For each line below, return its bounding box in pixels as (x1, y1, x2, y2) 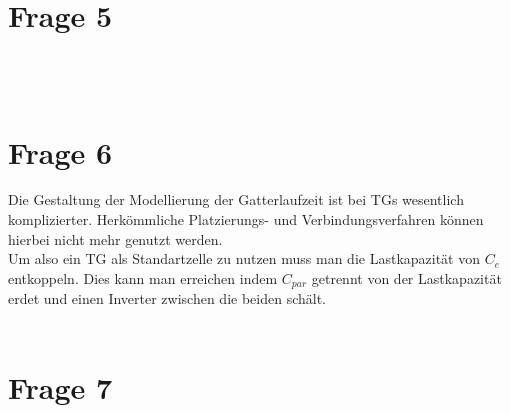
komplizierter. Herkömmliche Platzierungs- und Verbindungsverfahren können (8, 209, 484, 230)
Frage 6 (8, 131, 113, 172)
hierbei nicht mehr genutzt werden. (8, 228, 223, 249)
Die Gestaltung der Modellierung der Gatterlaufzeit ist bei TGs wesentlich (8, 189, 464, 210)
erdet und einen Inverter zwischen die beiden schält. (8, 288, 326, 309)
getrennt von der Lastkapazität (311, 267, 502, 288)
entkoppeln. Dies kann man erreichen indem (8, 267, 278, 288)
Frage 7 (8, 366, 113, 407)
